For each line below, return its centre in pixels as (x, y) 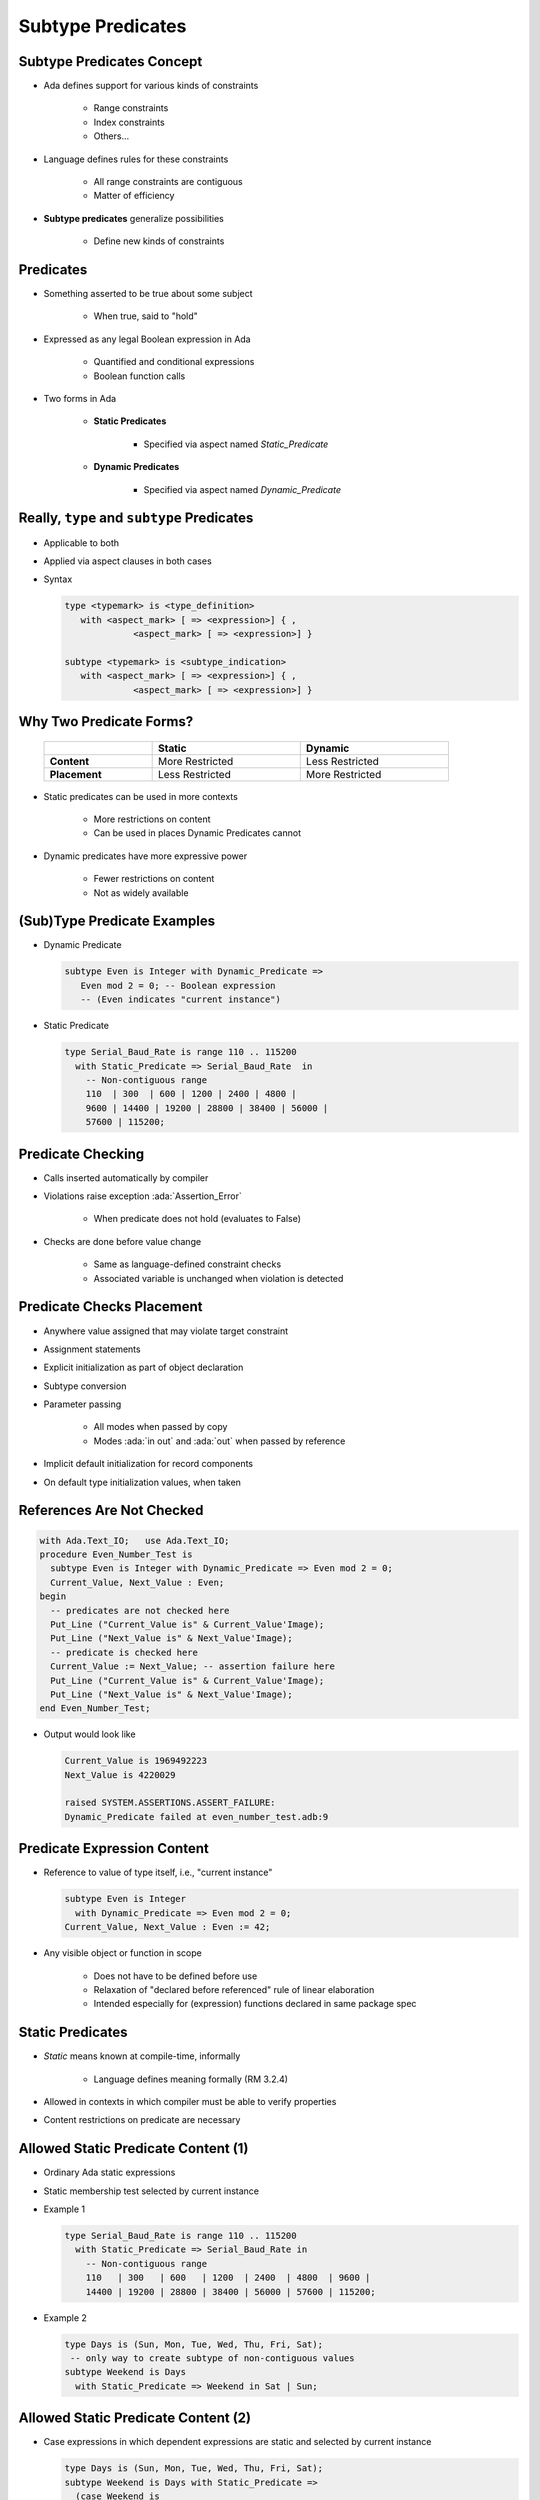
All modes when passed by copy (160, 1427)
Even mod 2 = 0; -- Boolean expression (178, 985)
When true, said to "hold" (146, 316)
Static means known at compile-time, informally (142, 2056)
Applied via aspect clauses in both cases (127, 561)
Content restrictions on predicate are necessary (142, 2120)
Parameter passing (82, 1404)
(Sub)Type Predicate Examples (116, 921)
